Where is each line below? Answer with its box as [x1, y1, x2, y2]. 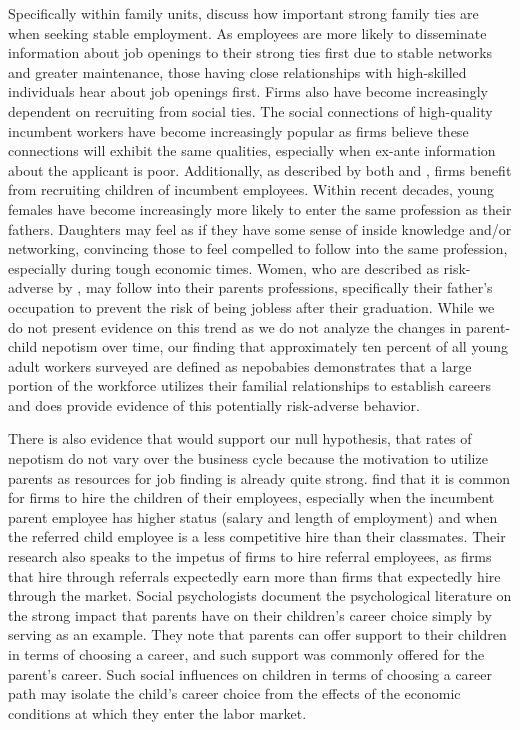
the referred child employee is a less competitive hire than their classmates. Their [8, 526, 506, 547]
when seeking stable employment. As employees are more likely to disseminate [8, 22, 487, 43]
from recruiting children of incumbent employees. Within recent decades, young [8, 179, 495, 200]
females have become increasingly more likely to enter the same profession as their [8, 198, 512, 219]
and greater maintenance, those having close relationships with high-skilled [8, 61, 467, 82]
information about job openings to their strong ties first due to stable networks [8, 42, 493, 63]
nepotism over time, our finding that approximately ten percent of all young [41, 336, 508, 357]
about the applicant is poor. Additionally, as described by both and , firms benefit [8, 159, 512, 180]
